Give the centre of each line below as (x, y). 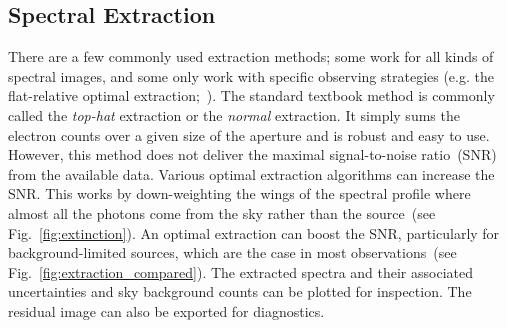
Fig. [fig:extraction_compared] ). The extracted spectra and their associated (240, 271)
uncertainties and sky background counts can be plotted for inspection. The (240, 291)
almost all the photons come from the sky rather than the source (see (222, 212)
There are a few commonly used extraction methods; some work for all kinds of (251, 56)
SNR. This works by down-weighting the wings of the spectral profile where (239, 193)
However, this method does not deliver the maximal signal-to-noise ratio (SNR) (252, 154)
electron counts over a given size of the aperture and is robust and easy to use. (249, 134)
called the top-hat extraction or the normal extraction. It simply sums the (234, 114)
